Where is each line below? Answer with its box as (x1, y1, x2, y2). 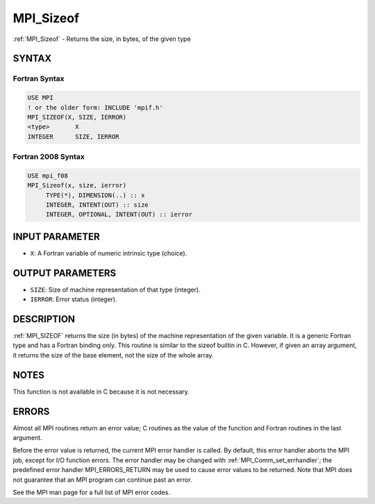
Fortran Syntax (12, 74, 65, 83)
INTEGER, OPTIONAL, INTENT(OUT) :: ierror (45, 210, 192, 219)
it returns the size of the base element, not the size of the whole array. (12, 351, 215, 359)
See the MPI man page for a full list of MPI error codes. (12, 488, 170, 496)
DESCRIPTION (12, 313, 76, 325)
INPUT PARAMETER (12, 230, 100, 242)
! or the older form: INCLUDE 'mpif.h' (27, 103, 163, 111)
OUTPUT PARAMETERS (12, 267, 117, 279)
